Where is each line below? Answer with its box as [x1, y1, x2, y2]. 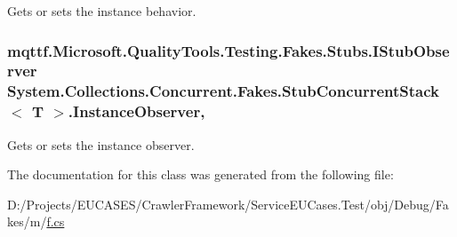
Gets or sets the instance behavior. [7, 2, 196, 20]
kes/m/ [7, 212, 47, 231]
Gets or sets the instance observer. [7, 135, 195, 154]
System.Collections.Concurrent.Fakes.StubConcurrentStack [7, 80, 440, 102]
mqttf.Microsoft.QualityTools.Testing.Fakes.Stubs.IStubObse [7, 39, 450, 61]
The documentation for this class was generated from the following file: [7, 165, 394, 184]
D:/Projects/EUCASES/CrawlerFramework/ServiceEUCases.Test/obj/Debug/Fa [7, 194, 449, 213]
